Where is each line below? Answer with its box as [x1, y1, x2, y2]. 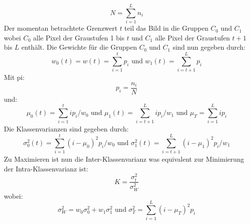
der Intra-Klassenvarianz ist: [4, 163, 89, 173]
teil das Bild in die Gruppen [124, 23, 209, 33]
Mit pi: [4, 72, 25, 82]
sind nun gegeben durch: [173, 42, 246, 52]
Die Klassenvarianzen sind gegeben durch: [4, 124, 129, 134]
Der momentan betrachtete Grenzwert [4, 23, 117, 33]
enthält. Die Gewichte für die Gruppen [21, 42, 137, 52]
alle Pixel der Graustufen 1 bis [33, 32, 125, 42]
